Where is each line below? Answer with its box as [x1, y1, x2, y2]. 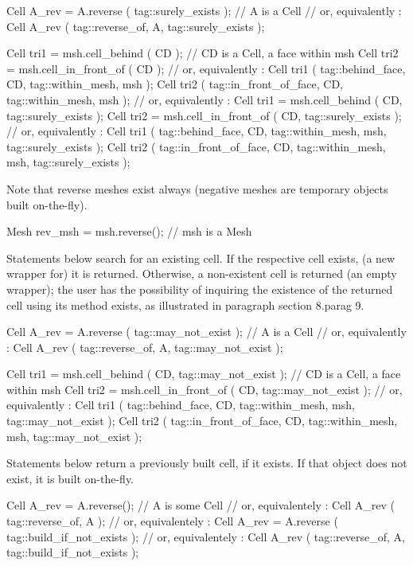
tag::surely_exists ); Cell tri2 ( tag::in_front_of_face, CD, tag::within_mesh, [6, 138, 386, 154]
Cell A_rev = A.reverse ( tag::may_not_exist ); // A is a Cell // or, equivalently [6, 323, 407, 340]
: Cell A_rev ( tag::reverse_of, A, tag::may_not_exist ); [6, 338, 283, 355]
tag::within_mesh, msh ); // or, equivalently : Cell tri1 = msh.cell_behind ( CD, [6, 91, 403, 107]
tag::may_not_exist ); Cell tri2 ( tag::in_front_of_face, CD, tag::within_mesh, [6, 412, 398, 429]
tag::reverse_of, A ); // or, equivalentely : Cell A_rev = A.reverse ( [6, 513, 338, 529]
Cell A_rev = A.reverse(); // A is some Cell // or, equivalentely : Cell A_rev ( [6, 497, 395, 513]
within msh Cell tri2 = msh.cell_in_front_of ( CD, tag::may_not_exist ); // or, [6, 381, 403, 397]
